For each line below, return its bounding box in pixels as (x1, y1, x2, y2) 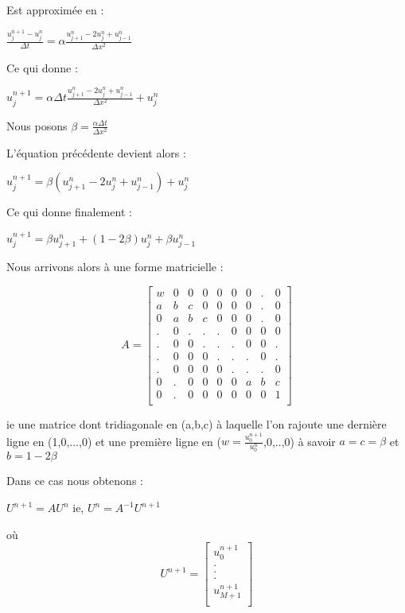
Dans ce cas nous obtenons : (6, 472, 143, 489)
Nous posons (6, 117, 68, 134)
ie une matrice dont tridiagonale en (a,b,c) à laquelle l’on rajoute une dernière (6, 415, 387, 432)
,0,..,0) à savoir (263, 433, 336, 449)
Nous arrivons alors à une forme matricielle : (6, 258, 224, 275)
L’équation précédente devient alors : (6, 144, 186, 161)
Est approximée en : (6, 2, 104, 17)
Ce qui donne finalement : (6, 204, 132, 220)
